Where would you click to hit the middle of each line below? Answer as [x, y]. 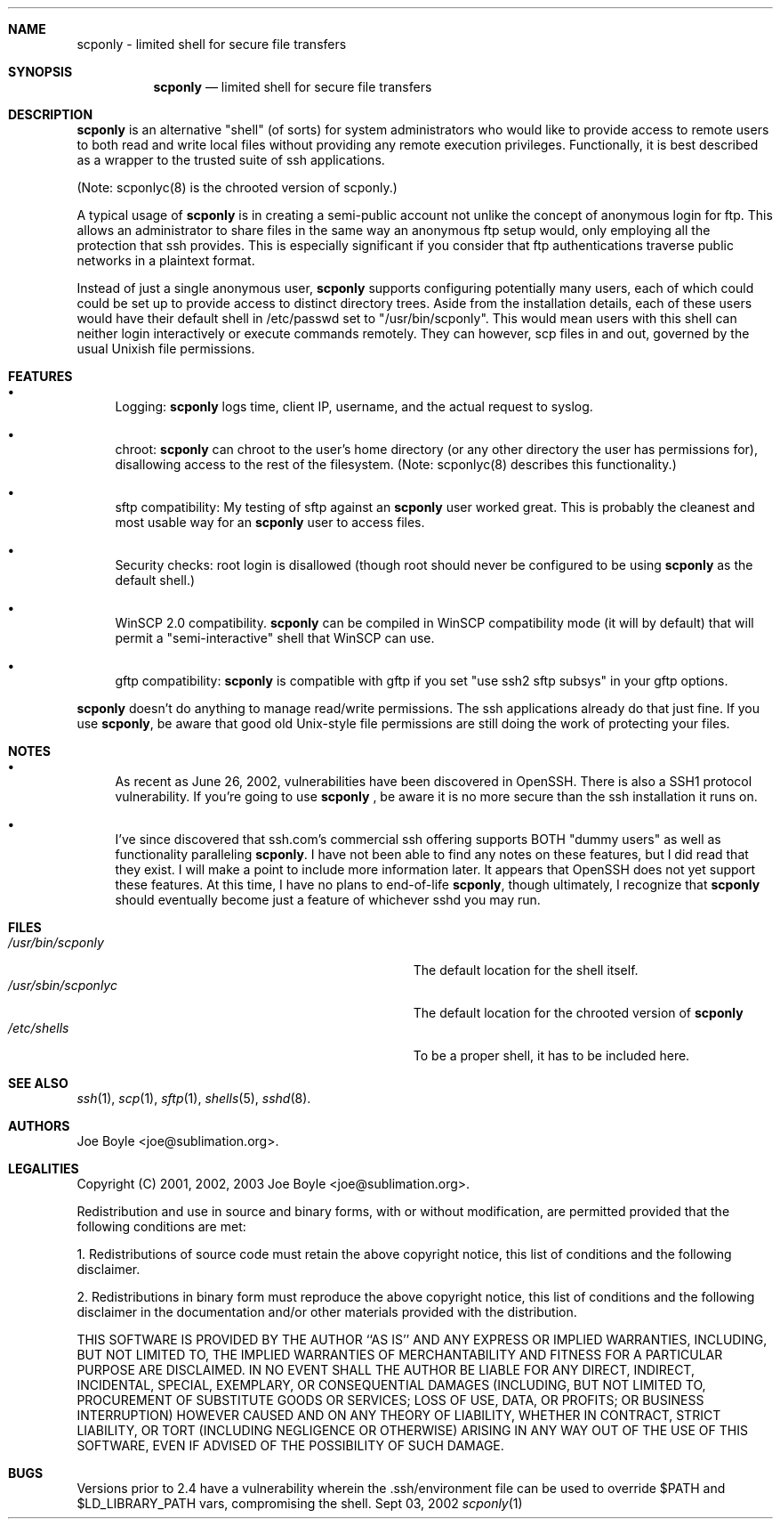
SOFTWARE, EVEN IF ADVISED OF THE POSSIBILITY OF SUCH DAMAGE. [290, 1445]
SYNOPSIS [40, 72]
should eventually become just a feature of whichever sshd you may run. [328, 900]
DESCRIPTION [51, 114]
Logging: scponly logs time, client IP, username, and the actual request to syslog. [354, 406]
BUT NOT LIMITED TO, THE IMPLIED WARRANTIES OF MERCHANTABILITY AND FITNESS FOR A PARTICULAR [400, 1355]
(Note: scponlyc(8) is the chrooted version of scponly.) [237, 187]
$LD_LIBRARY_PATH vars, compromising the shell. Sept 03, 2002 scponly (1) [300, 1503]
